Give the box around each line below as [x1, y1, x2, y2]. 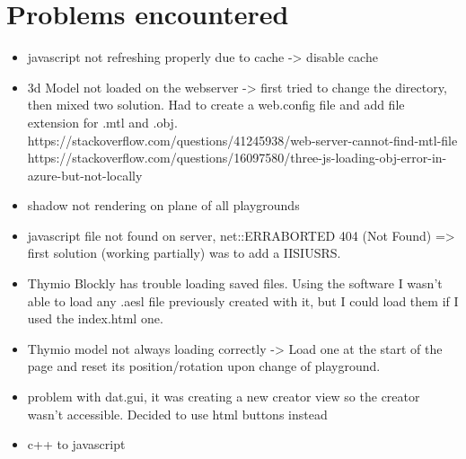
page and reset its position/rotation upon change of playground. [27, 357, 381, 375]
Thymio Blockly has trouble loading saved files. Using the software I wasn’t [27, 274, 443, 293]
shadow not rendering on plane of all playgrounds [27, 196, 300, 215]
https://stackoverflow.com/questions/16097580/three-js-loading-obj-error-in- [27, 148, 447, 167]
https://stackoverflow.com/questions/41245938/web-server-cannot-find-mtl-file [27, 130, 458, 149]
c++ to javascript [27, 435, 126, 454]
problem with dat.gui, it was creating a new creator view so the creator [27, 387, 420, 406]
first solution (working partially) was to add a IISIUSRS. [27, 243, 341, 262]
